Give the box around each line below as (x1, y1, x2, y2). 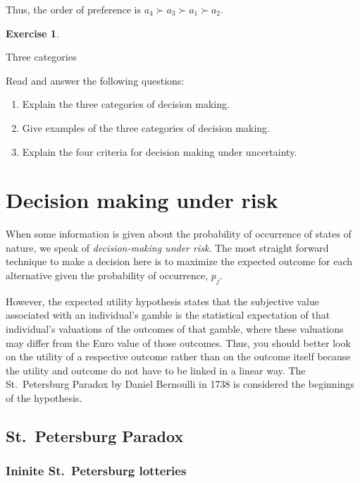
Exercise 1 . (6, 25, 59, 40)
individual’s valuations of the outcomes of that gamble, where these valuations (6, 322, 344, 336)
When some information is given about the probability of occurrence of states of (6, 226, 352, 241)
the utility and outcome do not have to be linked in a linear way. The (6, 362, 306, 377)
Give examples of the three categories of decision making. (22, 120, 270, 135)
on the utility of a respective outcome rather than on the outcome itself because (6, 349, 351, 364)
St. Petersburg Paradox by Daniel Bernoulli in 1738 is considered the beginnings (6, 377, 354, 391)
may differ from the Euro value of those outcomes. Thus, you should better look (6, 335, 351, 350)
